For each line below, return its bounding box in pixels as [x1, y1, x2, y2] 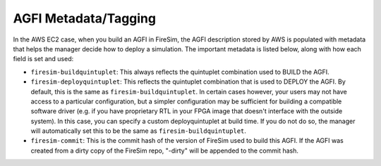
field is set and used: [13, 55, 74, 63]
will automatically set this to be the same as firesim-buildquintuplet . [30, 127, 247, 135]
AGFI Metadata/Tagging [13, 11, 157, 26]
